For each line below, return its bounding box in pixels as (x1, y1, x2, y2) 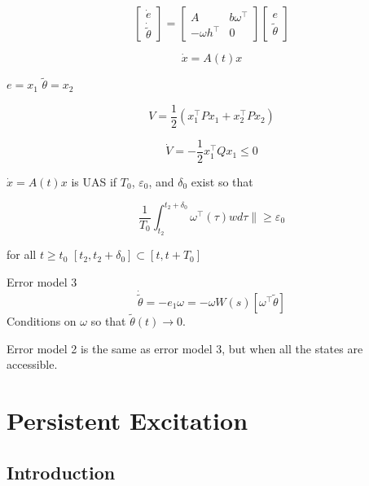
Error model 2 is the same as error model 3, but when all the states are (7, 339, 363, 357)
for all (7, 246, 37, 263)
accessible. (7, 356, 58, 373)
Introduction (7, 459, 116, 484)
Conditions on (7, 313, 77, 330)
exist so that (191, 173, 253, 190)
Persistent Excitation (7, 404, 248, 437)
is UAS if (71, 173, 117, 190)
